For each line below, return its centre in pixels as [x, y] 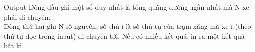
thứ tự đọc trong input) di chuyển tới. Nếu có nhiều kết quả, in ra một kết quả [124, 36]
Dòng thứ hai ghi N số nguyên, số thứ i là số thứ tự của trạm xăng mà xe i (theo [127, 26]
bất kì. [14, 45]
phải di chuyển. [27, 16]
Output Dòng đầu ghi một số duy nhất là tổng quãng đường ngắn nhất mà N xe [127, 7]
